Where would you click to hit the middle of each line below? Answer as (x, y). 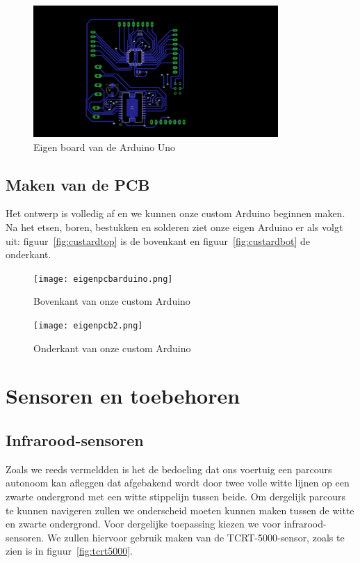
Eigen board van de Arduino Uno (105, 146)
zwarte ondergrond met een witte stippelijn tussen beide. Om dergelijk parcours (175, 496)
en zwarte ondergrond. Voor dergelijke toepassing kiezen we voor (143, 524)
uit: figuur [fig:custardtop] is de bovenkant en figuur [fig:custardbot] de (158, 240)
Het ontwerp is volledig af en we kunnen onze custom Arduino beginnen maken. (175, 213)
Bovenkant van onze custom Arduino (112, 301)
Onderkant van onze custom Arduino (112, 348)
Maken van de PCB (78, 184)
